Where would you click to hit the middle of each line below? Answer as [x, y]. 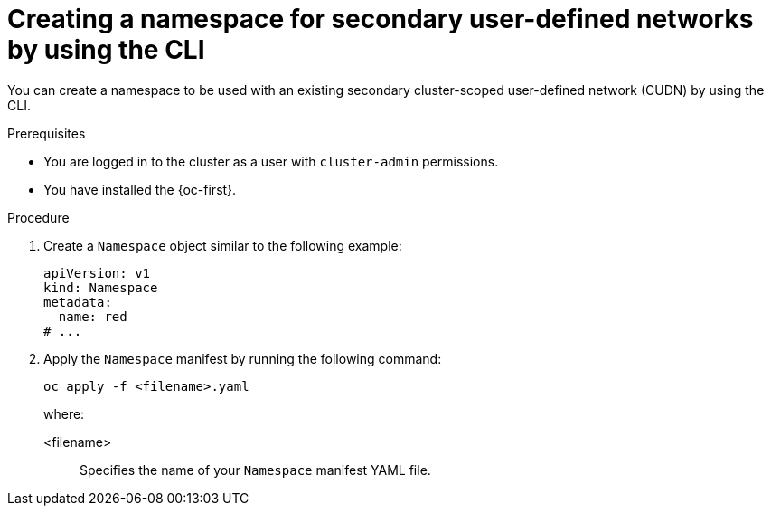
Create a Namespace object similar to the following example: [223, 245]
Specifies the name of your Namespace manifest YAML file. [255, 470]
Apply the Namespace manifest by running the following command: [243, 358]
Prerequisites [47, 133]
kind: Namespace [101, 287]
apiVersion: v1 [97, 273]
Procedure [38, 217]
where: [64, 413]
